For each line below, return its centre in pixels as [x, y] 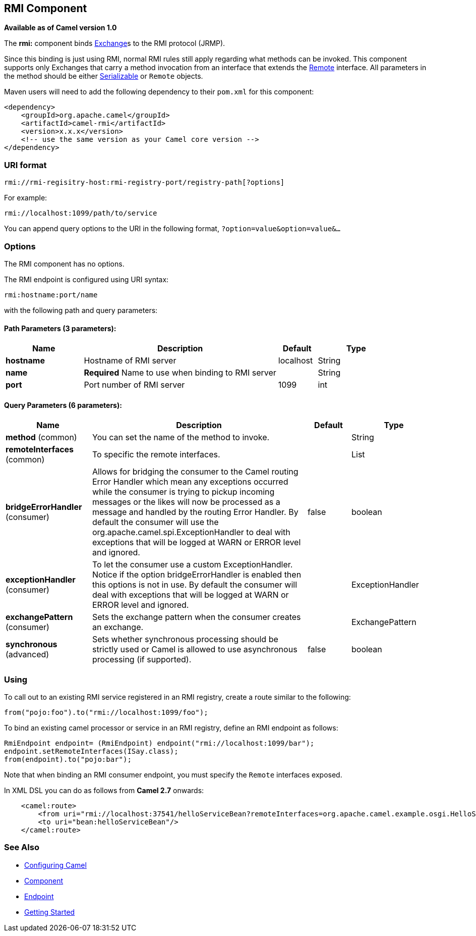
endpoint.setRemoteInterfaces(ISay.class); [91, 751]
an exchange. [118, 627]
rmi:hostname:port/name [51, 295]
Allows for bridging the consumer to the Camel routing [195, 472]
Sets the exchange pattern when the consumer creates [197, 617]
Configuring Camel [55, 865]
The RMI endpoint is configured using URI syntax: [86, 279]
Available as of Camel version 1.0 [61, 28]
